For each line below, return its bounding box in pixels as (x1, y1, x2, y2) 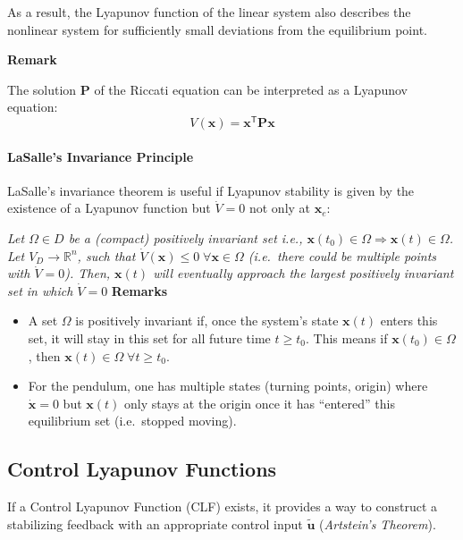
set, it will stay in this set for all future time (28, 329, 271, 347)
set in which (7, 281, 73, 300)
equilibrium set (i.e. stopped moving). (28, 411, 237, 430)
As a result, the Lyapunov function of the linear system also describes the (7, 3, 411, 21)
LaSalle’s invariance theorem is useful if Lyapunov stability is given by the (7, 181, 415, 199)
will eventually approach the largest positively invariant (153, 264, 454, 283)
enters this (380, 311, 438, 330)
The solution (7, 80, 77, 98)
